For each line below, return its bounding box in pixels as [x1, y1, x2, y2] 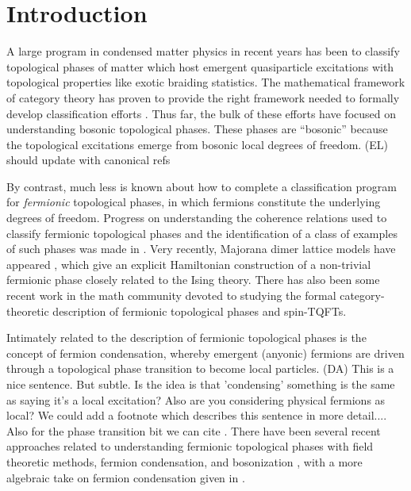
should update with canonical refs [6, 152, 171, 168]
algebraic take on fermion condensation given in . [6, 469, 245, 485]
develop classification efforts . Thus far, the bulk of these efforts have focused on [6, 105, 397, 121]
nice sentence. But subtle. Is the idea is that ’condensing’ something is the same [6, 376, 395, 392]
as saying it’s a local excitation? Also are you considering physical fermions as [6, 391, 386, 408]
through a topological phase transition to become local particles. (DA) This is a [6, 360, 394, 377]
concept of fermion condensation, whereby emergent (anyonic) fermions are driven [6, 344, 405, 361]
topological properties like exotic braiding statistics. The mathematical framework [6, 74, 405, 90]
